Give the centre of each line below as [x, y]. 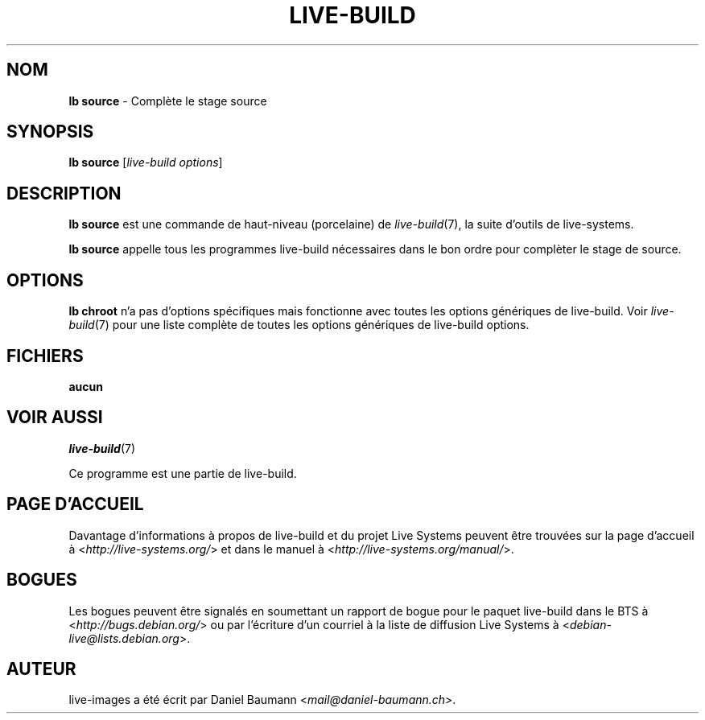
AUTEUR [41, 669]
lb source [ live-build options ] [146, 163]
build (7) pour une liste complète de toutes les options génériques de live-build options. [299, 325]
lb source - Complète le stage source [168, 101]
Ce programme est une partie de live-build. [183, 473]
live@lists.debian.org [124, 638]
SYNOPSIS [50, 132]
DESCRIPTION [64, 193]
